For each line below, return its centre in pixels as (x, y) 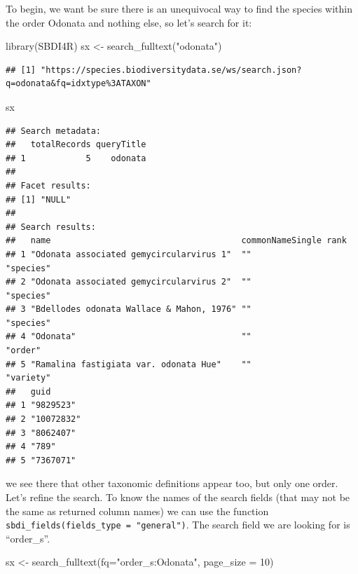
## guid (28, 391)
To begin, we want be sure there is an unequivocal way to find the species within (179, 8)
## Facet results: (48, 185)
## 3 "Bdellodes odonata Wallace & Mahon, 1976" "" (129, 309)
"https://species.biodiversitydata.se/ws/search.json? (171, 70)
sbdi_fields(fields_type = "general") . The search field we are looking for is (178, 525)
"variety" (28, 378)
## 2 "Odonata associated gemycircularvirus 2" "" (129, 282)
